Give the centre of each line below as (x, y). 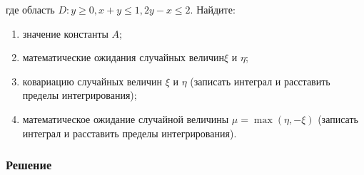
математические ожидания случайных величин (123, 57)
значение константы (65, 33)
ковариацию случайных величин (92, 81)
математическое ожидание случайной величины (126, 118)
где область (30, 9)
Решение (29, 165)
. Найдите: (213, 9)
